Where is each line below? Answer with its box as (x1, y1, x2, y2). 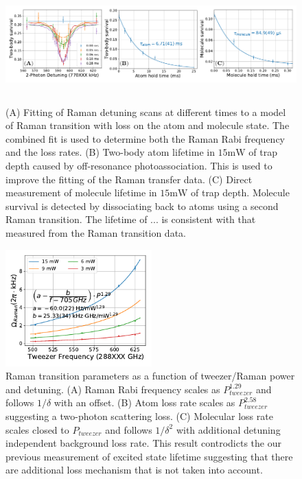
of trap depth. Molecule (190, 185, 290, 200)
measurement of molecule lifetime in (5, 185, 157, 200)
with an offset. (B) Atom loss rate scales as (54, 395, 235, 410)
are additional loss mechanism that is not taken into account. (5, 463, 263, 477)
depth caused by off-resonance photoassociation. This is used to (5, 159, 272, 173)
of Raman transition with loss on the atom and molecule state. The (5, 118, 290, 132)
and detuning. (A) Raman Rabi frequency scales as (5, 382, 220, 396)
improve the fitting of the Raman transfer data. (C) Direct (5, 172, 253, 186)
